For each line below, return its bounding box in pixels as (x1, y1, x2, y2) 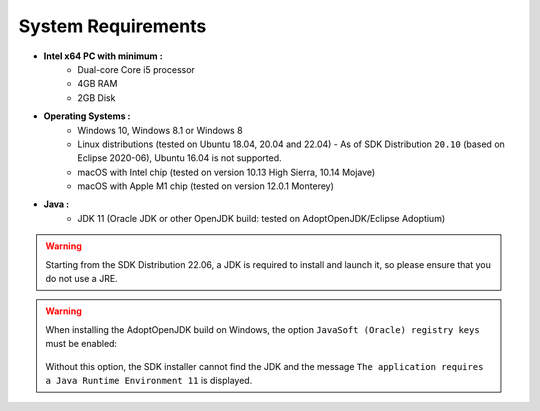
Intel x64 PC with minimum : (43, 50, 164, 62)
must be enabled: (45, 338, 118, 350)
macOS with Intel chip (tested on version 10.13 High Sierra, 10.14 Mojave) (77, 166, 376, 178)
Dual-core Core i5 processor (77, 63, 195, 75)
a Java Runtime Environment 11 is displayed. (45, 374, 253, 386)
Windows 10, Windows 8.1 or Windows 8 (77, 124, 244, 136)
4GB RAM (77, 78, 118, 90)
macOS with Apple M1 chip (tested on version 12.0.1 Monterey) (77, 180, 335, 192)
